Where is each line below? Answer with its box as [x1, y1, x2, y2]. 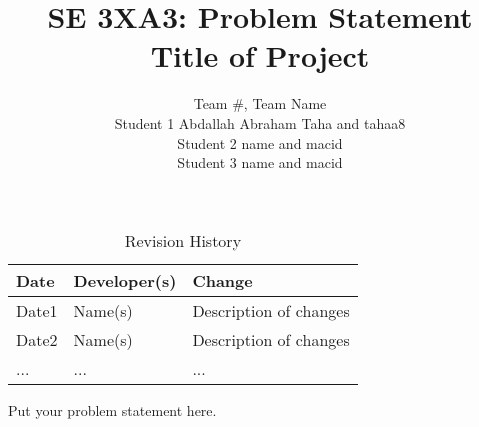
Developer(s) [73, 268, 177, 292]
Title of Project [150, 35, 370, 76]
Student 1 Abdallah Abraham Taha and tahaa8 [114, 112, 406, 133]
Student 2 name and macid [177, 132, 343, 153]
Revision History [124, 228, 242, 252]
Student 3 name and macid [177, 152, 343, 173]
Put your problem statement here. [8, 399, 217, 420]
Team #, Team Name [193, 93, 327, 114]
